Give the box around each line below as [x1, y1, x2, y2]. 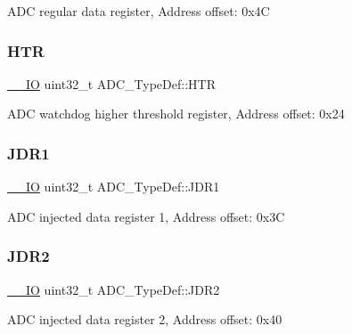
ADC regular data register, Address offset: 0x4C [7, 2, 270, 20]
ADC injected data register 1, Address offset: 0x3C [7, 207, 285, 225]
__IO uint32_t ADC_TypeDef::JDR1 [7, 177, 220, 196]
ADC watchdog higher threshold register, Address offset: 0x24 [7, 104, 345, 123]
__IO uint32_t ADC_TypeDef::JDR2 [7, 280, 220, 298]
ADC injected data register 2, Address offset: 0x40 [7, 310, 282, 329]
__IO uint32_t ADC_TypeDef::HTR [7, 74, 216, 93]
